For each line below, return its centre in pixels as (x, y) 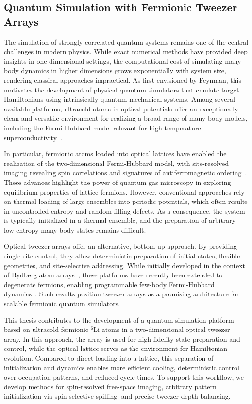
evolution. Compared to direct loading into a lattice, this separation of (109, 358)
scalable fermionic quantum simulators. (62, 303)
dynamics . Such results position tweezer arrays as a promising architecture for (122, 294)
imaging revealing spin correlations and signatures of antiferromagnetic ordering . (126, 173)
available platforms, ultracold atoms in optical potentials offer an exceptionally (121, 108)
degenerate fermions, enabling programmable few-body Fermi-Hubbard (109, 284)
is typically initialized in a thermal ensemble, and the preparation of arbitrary (120, 220)
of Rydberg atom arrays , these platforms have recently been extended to (113, 275)
